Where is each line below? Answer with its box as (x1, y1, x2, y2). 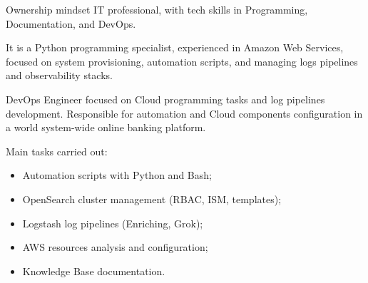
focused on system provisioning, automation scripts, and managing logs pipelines (6, 53, 358, 68)
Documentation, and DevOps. (6, 16, 136, 31)
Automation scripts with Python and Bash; (22, 168, 212, 182)
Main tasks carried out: (6, 143, 108, 158)
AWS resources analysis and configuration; (22, 240, 208, 254)
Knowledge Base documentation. (22, 263, 165, 278)
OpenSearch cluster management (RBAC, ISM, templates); (22, 191, 282, 206)
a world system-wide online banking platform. (6, 120, 206, 135)
